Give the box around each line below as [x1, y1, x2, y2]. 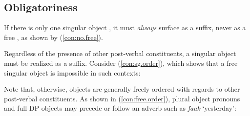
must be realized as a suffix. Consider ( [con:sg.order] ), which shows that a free [4, 58, 238, 68]
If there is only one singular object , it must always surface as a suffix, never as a [4, 22, 246, 33]
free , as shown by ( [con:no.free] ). [4, 32, 103, 42]
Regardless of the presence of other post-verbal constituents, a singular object [4, 48, 236, 58]
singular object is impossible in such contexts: [4, 67, 141, 77]
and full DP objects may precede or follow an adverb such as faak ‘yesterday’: [4, 103, 236, 113]
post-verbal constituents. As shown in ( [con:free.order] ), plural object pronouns [4, 93, 240, 103]
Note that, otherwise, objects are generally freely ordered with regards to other [4, 84, 240, 94]
